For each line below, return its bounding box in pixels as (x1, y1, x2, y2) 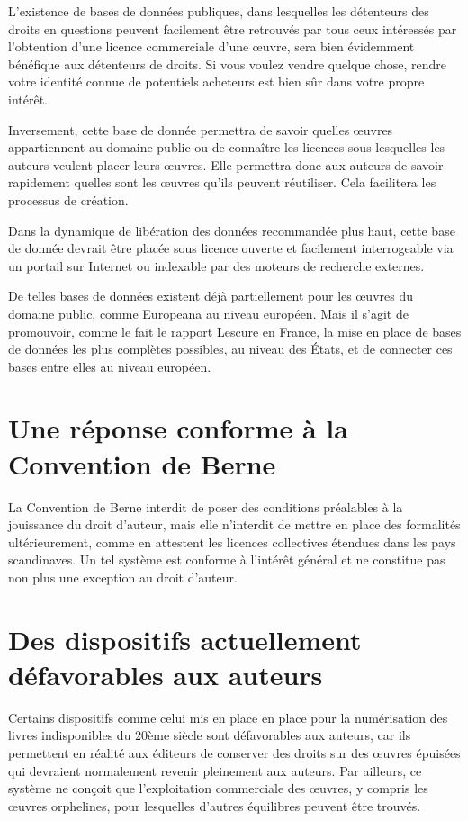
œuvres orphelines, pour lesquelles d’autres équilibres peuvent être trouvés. (8, 796, 421, 815)
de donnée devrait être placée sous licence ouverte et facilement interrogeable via (8, 239, 454, 257)
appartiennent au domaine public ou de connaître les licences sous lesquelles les (8, 138, 445, 157)
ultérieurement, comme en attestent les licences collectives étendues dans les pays (8, 532, 456, 551)
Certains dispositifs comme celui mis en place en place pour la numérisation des (8, 708, 448, 726)
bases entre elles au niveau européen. (8, 356, 211, 375)
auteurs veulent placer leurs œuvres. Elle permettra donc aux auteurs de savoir (8, 155, 444, 174)
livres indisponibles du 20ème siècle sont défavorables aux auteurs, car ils (8, 726, 411, 744)
